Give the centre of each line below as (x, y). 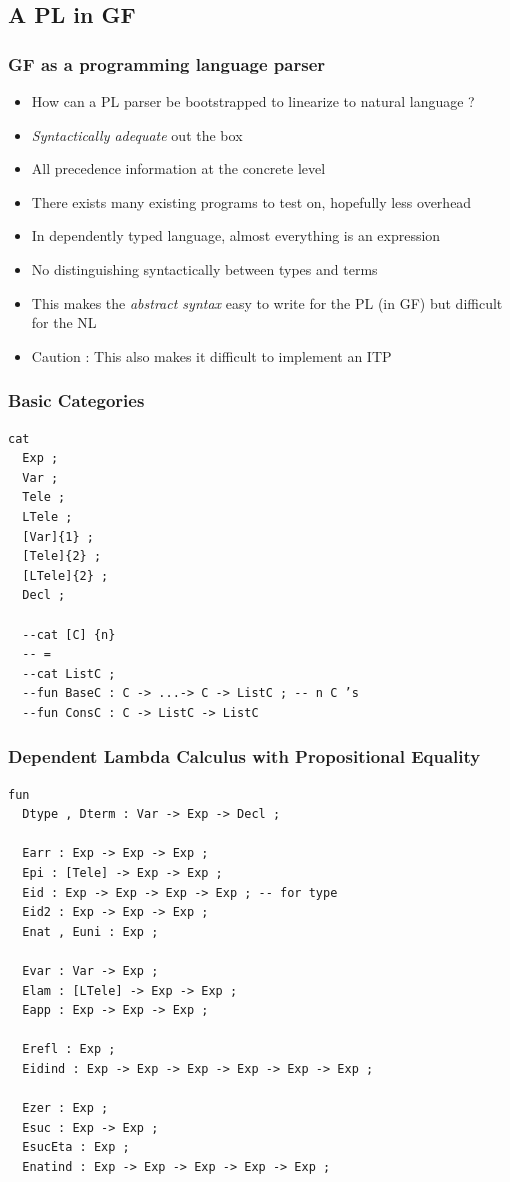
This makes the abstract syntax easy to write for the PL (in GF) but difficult (267, 302)
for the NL (64, 322)
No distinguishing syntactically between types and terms (204, 268)
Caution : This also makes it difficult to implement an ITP (211, 355)
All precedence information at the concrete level (178, 168)
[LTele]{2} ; (65, 575)
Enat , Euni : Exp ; (90, 931)
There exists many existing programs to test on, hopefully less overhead (251, 201)
